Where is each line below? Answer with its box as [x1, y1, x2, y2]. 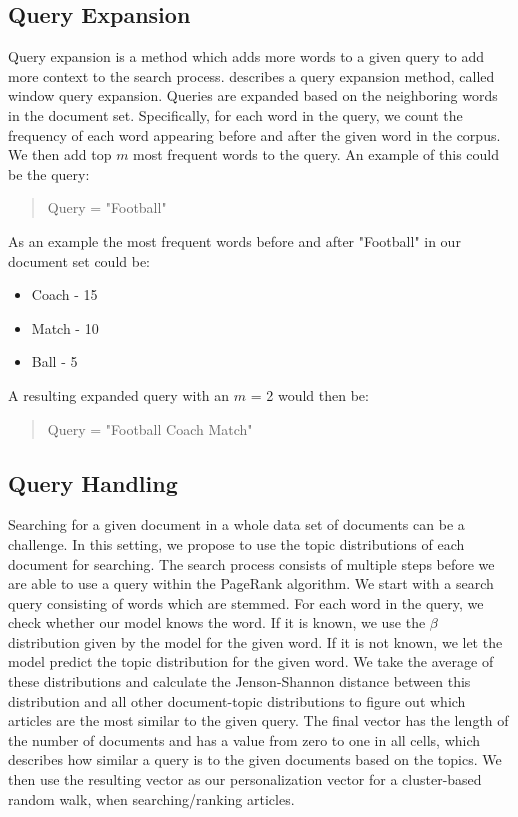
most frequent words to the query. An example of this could [133, 144, 499, 165]
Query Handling [8, 467, 178, 498]
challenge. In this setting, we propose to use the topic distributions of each [8, 533, 465, 554]
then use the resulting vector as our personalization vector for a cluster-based [8, 769, 482, 790]
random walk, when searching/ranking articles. [8, 788, 295, 809]
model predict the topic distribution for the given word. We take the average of [8, 651, 494, 672]
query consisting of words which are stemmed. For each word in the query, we [8, 592, 484, 613]
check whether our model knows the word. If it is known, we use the [8, 612, 426, 633]
